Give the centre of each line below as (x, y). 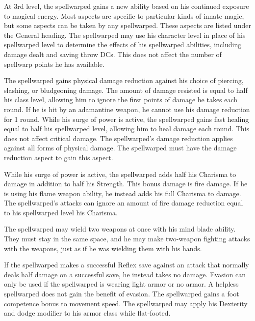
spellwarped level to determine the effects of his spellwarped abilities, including (123, 44)
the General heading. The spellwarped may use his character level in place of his (125, 35)
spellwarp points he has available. (54, 64)
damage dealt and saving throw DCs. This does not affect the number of (113, 54)
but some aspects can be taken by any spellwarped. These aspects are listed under (127, 25)
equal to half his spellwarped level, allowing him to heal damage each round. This (127, 129)
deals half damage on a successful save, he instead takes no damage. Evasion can (125, 274)
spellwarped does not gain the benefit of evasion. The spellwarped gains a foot (122, 294)
